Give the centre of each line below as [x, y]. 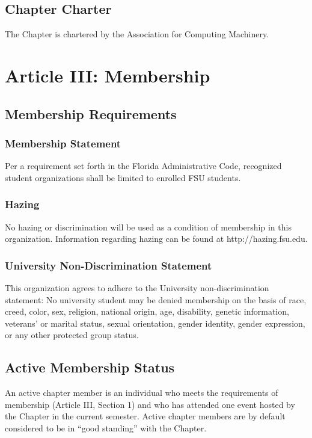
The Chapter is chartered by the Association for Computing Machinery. [137, 34]
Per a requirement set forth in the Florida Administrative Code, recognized [143, 166]
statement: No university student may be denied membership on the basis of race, [156, 299]
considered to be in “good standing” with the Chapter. [106, 427]
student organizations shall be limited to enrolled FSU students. [123, 177]
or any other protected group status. [72, 335]
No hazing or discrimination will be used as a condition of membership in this [148, 227]
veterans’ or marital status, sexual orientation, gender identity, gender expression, [155, 323]
